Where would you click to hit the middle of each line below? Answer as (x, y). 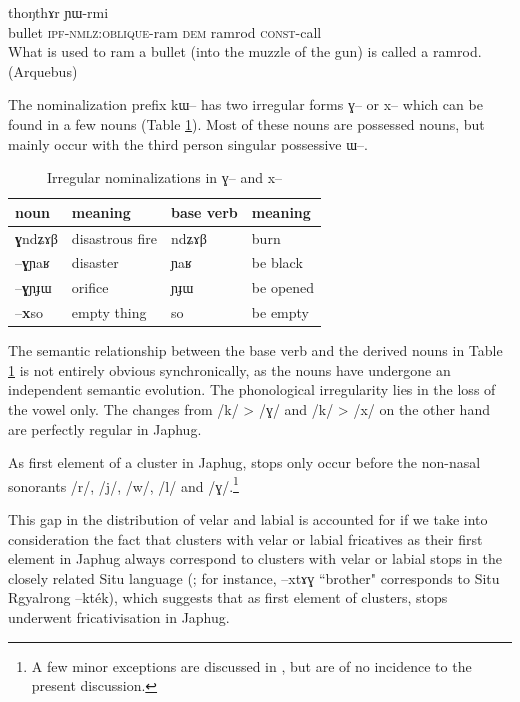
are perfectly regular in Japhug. (105, 428)
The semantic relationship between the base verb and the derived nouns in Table (255, 350)
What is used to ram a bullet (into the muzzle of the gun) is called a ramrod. (245, 51)
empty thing (109, 312)
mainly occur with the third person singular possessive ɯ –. (188, 143)
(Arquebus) (43, 70)
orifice (90, 287)
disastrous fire (114, 237)
